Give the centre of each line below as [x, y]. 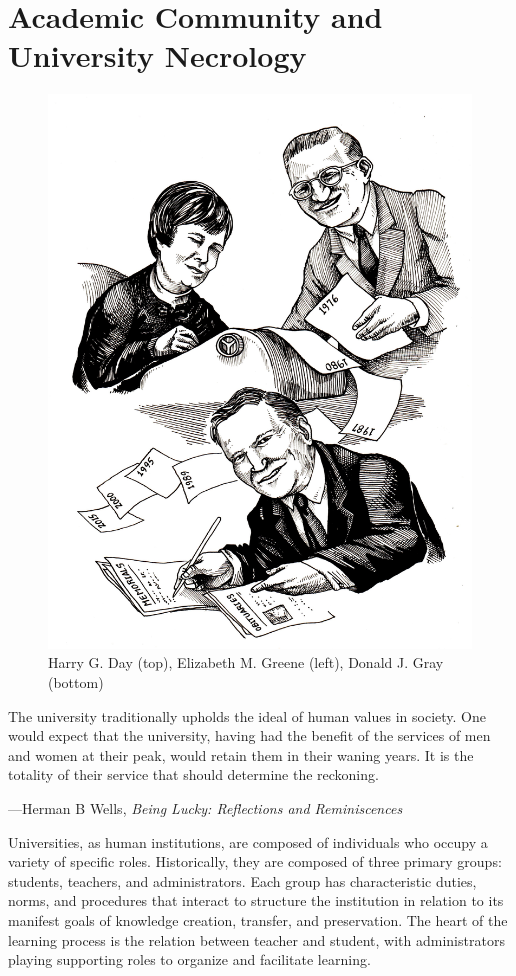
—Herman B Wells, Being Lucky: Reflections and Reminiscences [205, 807]
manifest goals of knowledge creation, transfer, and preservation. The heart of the [258, 919]
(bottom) [76, 682]
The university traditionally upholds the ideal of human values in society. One [247, 715]
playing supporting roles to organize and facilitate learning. [189, 959]
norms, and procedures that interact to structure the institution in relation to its [256, 900]
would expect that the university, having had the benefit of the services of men [249, 735]
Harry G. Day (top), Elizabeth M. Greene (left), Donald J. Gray [246, 662]
